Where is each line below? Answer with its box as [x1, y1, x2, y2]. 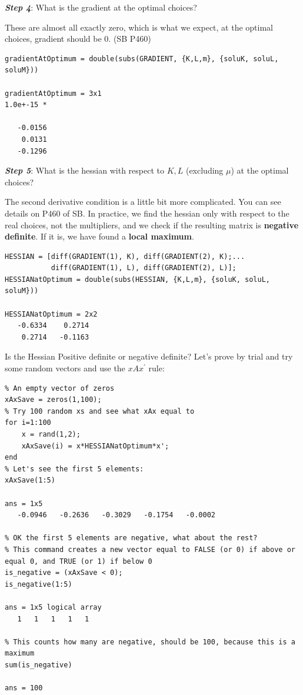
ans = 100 [5, 684, 43, 693]
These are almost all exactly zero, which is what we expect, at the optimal [5, 21, 274, 33]
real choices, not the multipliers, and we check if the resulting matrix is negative [5, 218, 299, 231]
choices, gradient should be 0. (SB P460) [5, 32, 151, 45]
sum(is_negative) [5, 660, 72, 669]
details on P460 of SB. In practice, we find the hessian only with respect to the [5, 207, 289, 219]
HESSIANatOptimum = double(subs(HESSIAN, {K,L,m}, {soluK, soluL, [5, 275, 271, 284]
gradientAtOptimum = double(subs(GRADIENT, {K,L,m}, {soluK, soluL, [5, 54, 279, 63]
